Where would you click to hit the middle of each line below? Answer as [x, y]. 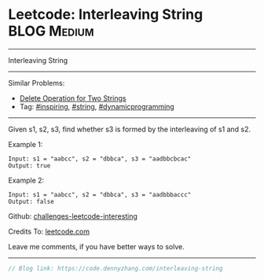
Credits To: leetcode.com [49, 231]
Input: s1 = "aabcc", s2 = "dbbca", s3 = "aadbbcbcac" [100, 159]
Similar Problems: [37, 83]
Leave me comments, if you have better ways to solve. [96, 246]
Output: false [31, 201]
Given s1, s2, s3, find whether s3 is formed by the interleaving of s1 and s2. [130, 129]
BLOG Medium [51, 31]
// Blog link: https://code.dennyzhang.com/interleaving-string [115, 268]
